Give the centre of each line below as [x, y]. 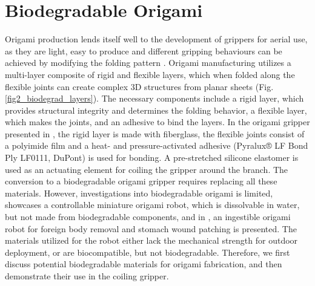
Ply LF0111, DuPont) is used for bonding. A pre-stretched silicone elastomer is [152, 158]
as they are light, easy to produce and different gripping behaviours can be [144, 50]
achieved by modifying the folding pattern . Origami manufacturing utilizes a [148, 63]
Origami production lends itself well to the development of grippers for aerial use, [156, 39]
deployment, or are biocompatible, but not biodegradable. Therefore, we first [148, 252]
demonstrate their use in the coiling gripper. [87, 276]
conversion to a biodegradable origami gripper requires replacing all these [141, 181]
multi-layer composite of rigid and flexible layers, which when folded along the [150, 74]
